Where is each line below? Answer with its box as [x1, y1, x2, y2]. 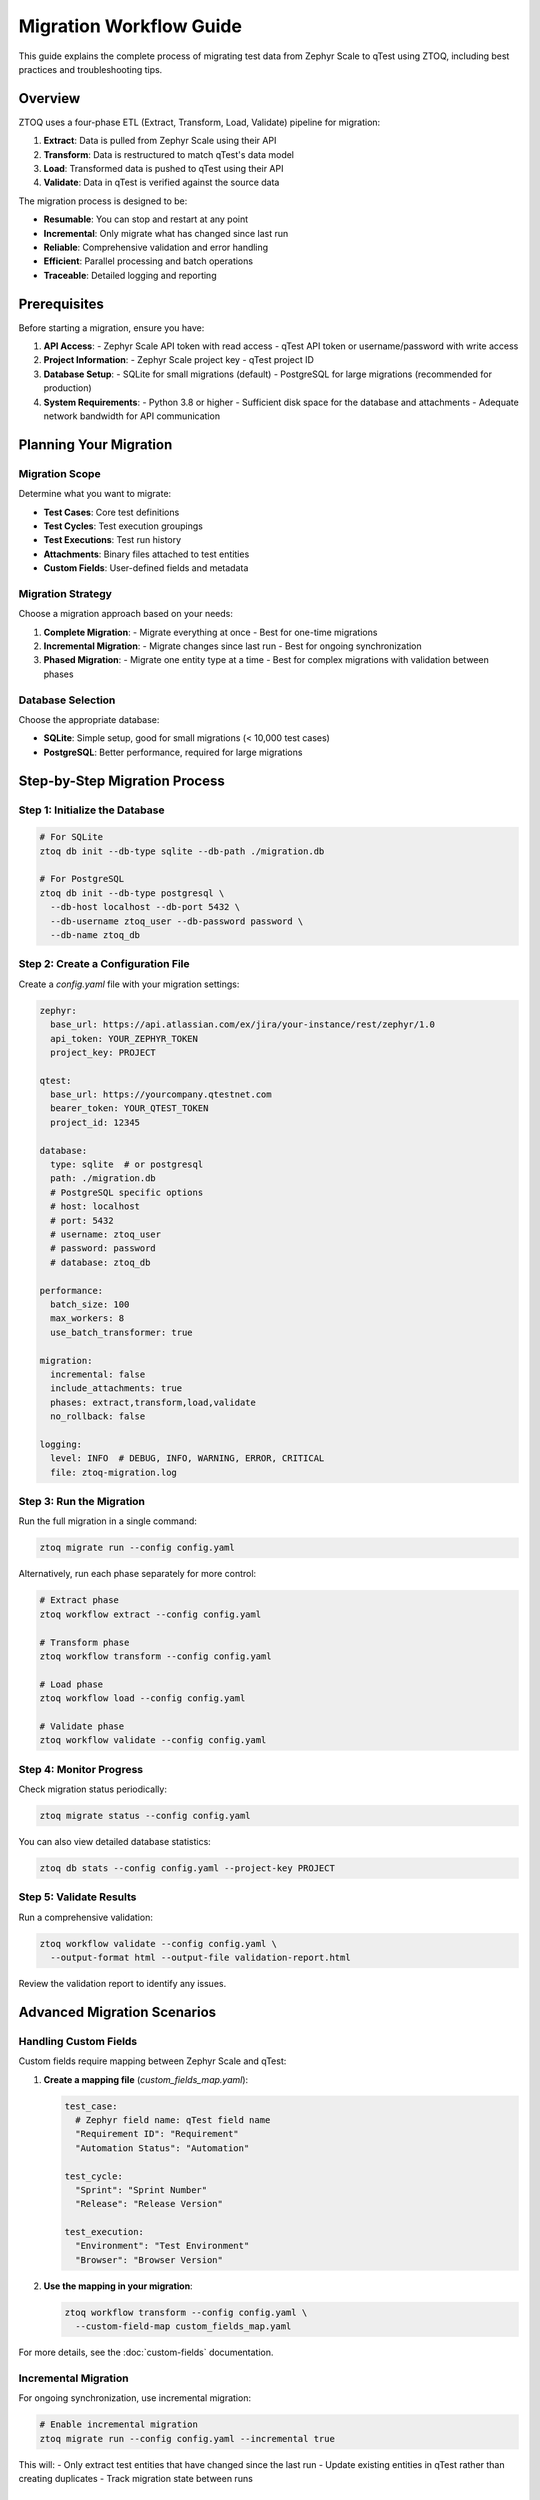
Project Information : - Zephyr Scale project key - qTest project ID [43, 354, 315, 366]
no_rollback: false [50, 1411, 146, 1422]
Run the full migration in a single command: [18, 1515, 197, 1527]
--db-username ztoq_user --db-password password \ [50, 915, 304, 927]
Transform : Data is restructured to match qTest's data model [43, 148, 295, 160]
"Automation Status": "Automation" [75, 2142, 250, 2154]
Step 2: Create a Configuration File [18, 957, 190, 971]
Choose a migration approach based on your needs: [18, 608, 234, 620]
